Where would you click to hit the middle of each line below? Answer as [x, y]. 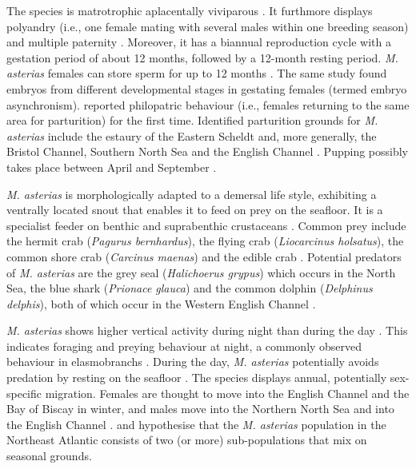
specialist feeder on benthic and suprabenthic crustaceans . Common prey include [206, 225]
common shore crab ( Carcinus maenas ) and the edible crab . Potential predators [204, 256]
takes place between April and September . [112, 167]
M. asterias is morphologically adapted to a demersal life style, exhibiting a [192, 194]
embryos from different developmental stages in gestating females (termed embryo [207, 88]
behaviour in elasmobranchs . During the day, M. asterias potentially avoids [193, 362]
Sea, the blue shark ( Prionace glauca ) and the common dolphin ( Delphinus [190, 288]
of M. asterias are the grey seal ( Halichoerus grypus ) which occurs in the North [201, 272]
